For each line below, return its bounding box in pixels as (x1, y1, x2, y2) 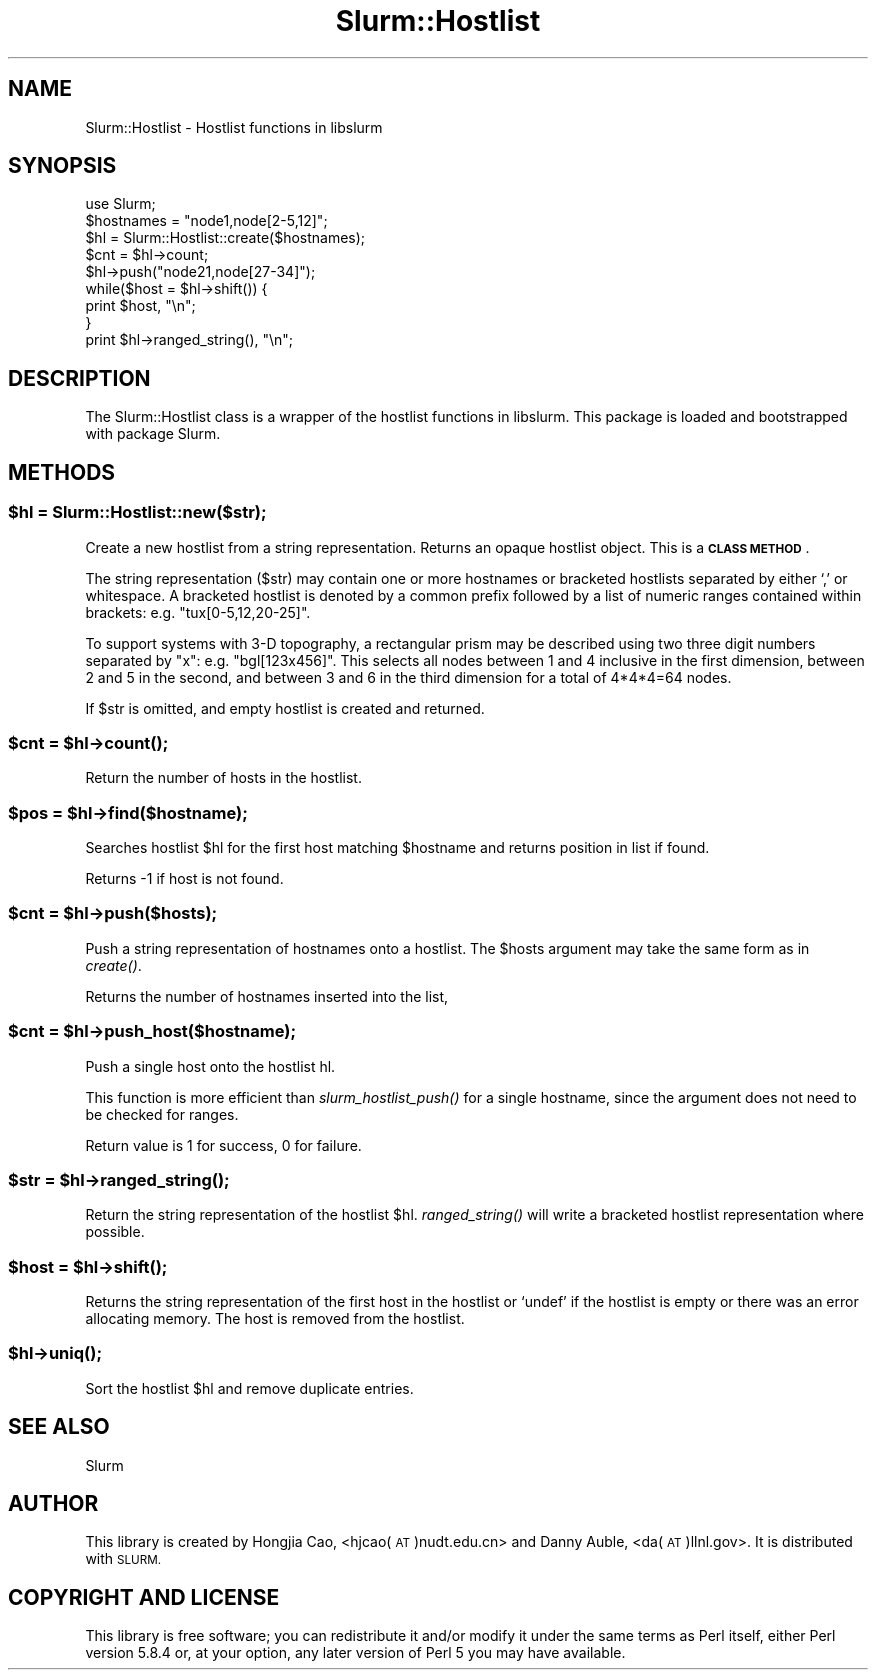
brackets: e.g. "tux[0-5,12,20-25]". (85, 603, 311, 621)
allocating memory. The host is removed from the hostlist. (85, 1310, 465, 1327)
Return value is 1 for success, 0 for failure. (85, 1136, 362, 1154)
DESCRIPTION (8, 365, 151, 391)
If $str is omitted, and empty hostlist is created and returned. (85, 699, 485, 717)
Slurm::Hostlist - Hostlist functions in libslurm (85, 118, 383, 136)
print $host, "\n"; (85, 297, 196, 315)
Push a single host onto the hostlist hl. (85, 1057, 336, 1075)
